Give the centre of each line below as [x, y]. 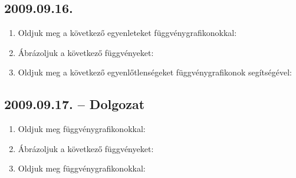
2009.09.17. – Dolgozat [75, 104]
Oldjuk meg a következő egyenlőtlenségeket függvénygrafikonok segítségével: [155, 72]
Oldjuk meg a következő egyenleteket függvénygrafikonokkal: [127, 33]
